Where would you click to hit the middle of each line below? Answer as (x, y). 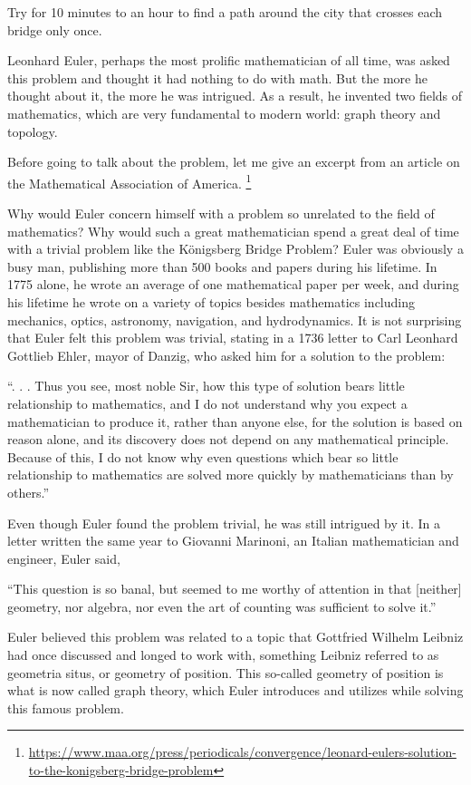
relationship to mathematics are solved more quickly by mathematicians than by (231, 475)
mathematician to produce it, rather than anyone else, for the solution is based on (235, 421)
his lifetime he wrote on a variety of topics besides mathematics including (211, 301)
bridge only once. (55, 29)
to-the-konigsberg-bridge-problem (121, 770)
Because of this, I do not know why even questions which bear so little (203, 456)
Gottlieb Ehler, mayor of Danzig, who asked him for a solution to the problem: (226, 355)
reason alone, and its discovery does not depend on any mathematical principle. (228, 439)
